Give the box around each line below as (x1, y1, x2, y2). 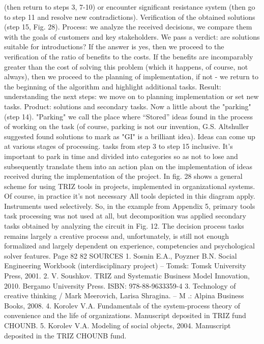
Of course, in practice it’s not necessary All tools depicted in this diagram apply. (4, 191, 255, 201)
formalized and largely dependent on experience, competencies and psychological (4, 240, 255, 251)
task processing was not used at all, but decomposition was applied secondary (4, 210, 246, 221)
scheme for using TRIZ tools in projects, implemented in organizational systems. (4, 180, 255, 191)
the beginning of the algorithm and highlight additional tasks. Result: (4, 81, 221, 91)
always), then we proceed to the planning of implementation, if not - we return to (4, 71, 258, 82)
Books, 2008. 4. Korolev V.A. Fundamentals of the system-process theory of (4, 300, 241, 310)
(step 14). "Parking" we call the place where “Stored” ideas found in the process (4, 111, 253, 121)
